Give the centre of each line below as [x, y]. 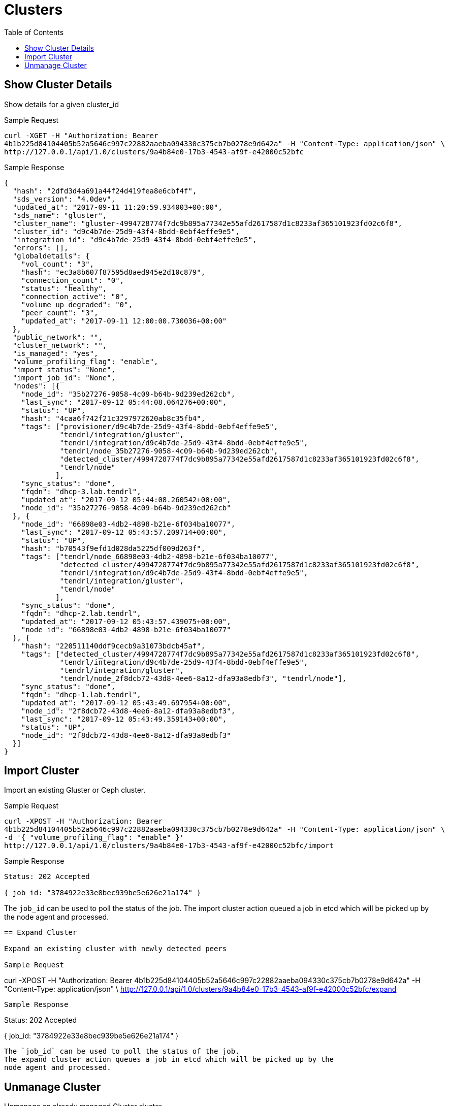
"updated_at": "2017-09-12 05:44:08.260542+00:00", [126, 499]
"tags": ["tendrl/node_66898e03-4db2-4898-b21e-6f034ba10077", [150, 556]
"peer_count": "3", [60, 313]
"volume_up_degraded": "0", [77, 304]
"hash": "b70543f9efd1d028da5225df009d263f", [113, 548]
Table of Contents [34, 32]
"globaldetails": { [51, 256]
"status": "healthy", [64, 288]
